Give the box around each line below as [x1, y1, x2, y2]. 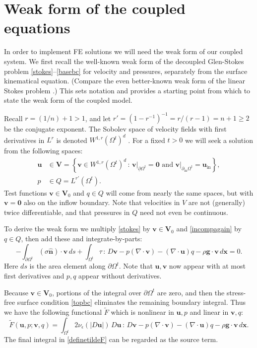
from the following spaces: [4, 145, 83, 156]
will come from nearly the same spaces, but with [106, 187, 254, 198]
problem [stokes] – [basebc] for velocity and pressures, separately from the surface [4, 66, 248, 76]
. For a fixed [128, 135, 165, 145]
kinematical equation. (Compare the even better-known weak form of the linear [4, 75, 245, 86]
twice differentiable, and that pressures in [4, 207, 130, 217]
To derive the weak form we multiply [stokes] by [4, 223, 150, 234]
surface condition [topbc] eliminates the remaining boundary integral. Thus [17, 297, 246, 307]
